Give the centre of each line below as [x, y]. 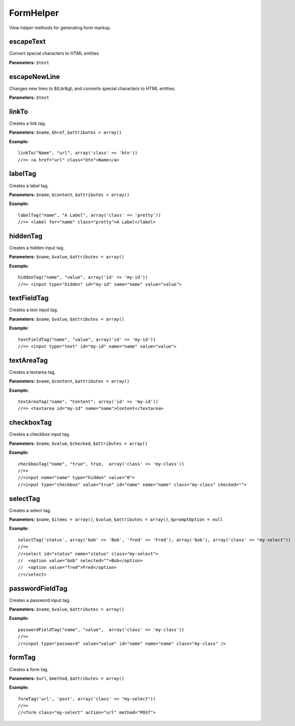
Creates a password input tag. [40, 600]
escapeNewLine [35, 77]
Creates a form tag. [29, 669]
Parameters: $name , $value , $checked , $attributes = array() [78, 443]
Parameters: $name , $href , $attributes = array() [65, 132]
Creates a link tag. [28, 123]
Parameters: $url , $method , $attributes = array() [67, 678]
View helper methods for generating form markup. [60, 28]
